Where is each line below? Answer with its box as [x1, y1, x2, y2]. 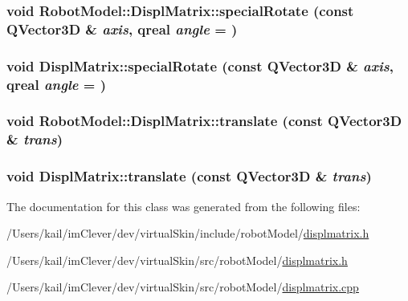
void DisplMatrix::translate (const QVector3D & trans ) [6, 166, 372, 186]
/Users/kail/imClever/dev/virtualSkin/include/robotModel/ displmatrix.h [6, 225, 369, 242]
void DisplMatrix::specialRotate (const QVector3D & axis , [6, 55, 394, 75]
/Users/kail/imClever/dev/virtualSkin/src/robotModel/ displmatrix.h [6, 251, 348, 268]
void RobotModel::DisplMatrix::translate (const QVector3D [6, 111, 402, 131]
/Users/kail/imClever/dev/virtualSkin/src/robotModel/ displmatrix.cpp [6, 279, 359, 295]
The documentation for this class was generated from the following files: [6, 197, 361, 214]
